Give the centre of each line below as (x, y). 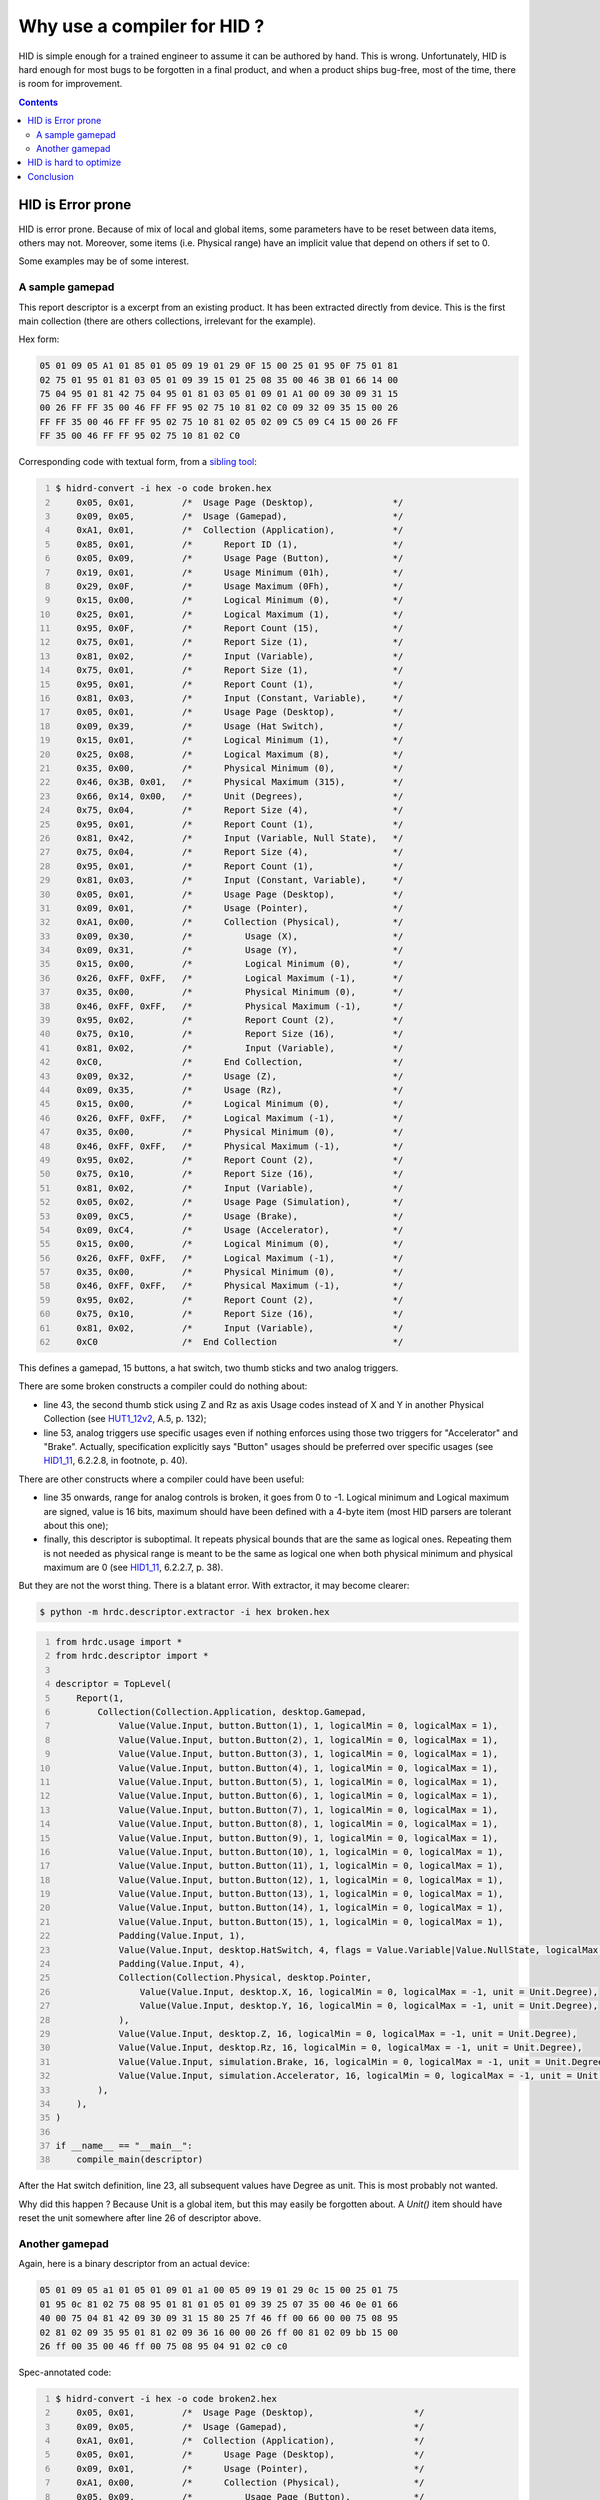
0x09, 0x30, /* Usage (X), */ (240, 936)
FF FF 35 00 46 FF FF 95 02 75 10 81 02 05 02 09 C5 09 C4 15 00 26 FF (219, 421)
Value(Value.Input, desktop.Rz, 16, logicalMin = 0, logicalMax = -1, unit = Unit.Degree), (350, 2048)
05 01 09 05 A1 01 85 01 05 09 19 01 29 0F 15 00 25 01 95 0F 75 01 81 (219, 366)
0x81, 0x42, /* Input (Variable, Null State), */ (240, 838)
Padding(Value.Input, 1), (182, 1936)
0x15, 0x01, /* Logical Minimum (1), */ (240, 740)
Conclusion (51, 176)
